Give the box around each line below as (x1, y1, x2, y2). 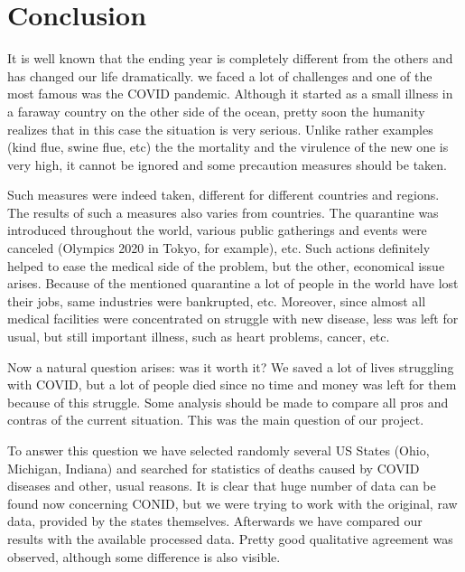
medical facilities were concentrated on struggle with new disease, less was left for (7, 309, 459, 328)
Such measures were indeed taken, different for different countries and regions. (7, 185, 440, 204)
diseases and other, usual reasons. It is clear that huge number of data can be (7, 476, 436, 495)
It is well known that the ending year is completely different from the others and (7, 49, 453, 68)
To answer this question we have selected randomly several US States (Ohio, (7, 441, 430, 459)
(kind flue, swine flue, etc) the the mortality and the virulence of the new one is (7, 137, 449, 156)
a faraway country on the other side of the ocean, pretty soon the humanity (7, 101, 425, 120)
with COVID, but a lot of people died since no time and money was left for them (7, 375, 457, 394)
